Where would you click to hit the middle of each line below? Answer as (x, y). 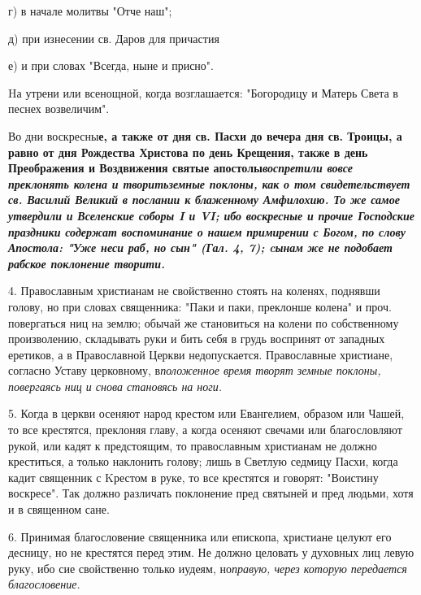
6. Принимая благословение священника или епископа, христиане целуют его (200, 536)
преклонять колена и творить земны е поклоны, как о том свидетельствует (209, 183)
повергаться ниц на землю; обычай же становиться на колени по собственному (204, 322)
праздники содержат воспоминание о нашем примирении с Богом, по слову (207, 231)
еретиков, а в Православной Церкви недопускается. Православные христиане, (201, 354)
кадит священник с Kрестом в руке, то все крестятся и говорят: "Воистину (193, 477)
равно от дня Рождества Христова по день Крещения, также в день (188, 152)
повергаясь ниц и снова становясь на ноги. (115, 386)
